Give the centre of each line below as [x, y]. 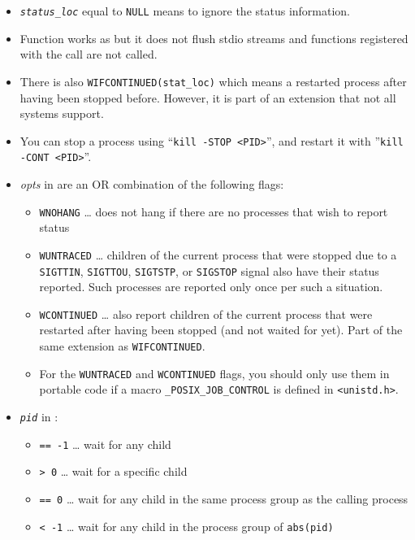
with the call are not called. [89, 54]
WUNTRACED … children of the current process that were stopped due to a [218, 254]
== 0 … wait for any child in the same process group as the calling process [224, 498]
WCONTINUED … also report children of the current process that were [206, 314]
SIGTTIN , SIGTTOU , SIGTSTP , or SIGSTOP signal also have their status [209, 270]
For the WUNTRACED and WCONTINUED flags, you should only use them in [214, 373]
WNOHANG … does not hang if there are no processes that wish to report [214, 211]
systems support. [62, 113]
